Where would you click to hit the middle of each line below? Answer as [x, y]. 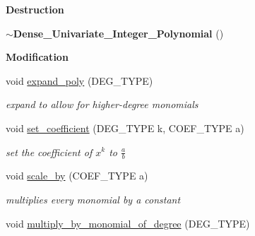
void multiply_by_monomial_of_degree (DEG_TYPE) [128, 223]
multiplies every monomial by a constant [93, 199]
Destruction [35, 9]
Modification [37, 57]
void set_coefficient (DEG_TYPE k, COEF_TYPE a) [125, 128]
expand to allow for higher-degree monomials [102, 104]
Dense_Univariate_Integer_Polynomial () [118, 33]
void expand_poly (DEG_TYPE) [79, 80]
